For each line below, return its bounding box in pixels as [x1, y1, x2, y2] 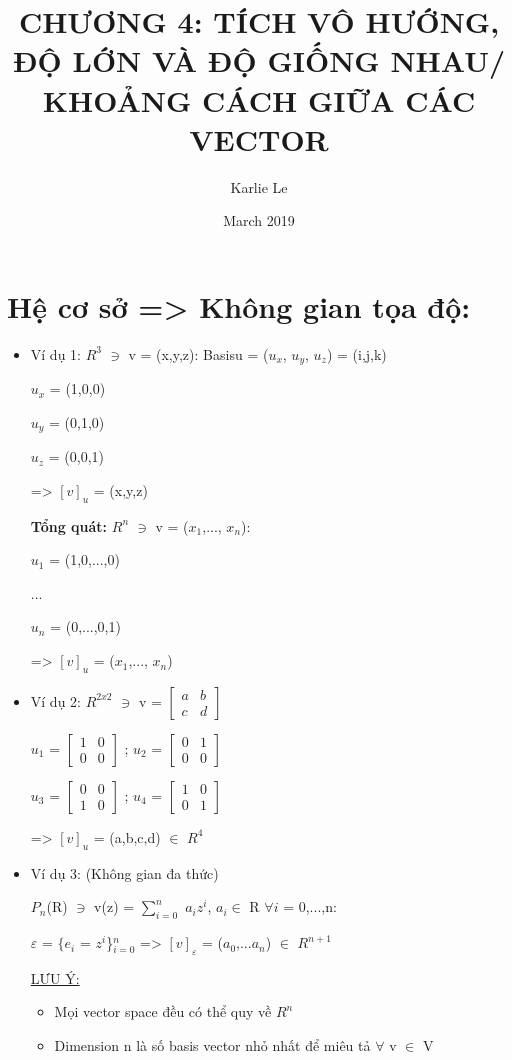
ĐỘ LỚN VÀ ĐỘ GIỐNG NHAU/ [12, 40, 506, 81]
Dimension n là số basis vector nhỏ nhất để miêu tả [54, 1035, 371, 1056]
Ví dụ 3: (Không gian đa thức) [30, 862, 219, 883]
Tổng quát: [30, 515, 108, 536]
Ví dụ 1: [30, 343, 81, 364]
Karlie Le [230, 176, 288, 197]
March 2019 [223, 210, 295, 231]
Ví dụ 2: [30, 690, 81, 711]
